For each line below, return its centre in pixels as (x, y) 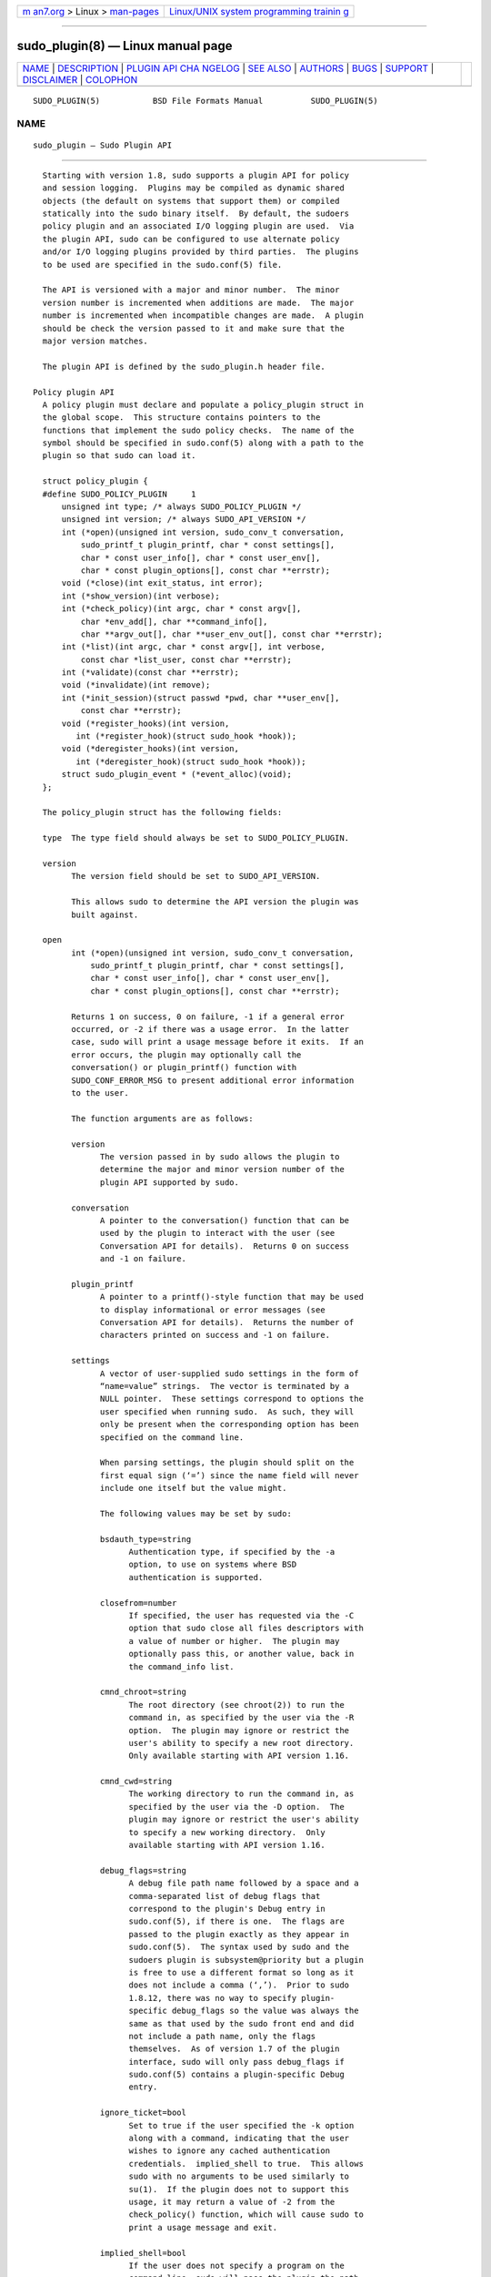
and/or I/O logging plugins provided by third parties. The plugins (200, 252)
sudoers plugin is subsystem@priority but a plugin (246, 1960)
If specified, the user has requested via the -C (241, 1615)
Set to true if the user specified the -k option (241, 2125)
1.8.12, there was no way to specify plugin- (232, 1998)
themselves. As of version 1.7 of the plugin (234, 2049)
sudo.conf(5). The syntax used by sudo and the (239, 1947)
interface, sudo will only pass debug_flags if (236, 2062)
